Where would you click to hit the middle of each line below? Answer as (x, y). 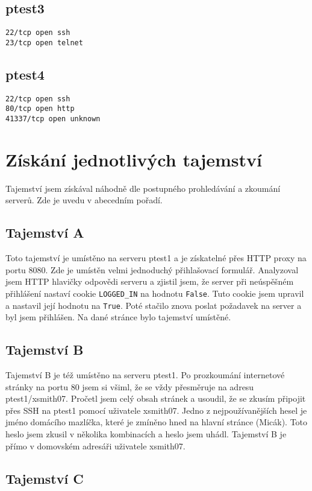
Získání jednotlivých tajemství (134, 159)
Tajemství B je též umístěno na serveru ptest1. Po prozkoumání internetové (145, 375)
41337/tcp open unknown (53, 119)
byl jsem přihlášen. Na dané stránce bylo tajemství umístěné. (118, 317)
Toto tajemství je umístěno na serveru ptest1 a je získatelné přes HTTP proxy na (156, 258)
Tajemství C (45, 478)
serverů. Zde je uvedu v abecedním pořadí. (84, 200)
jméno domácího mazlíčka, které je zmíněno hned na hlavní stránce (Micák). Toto (157, 422)
